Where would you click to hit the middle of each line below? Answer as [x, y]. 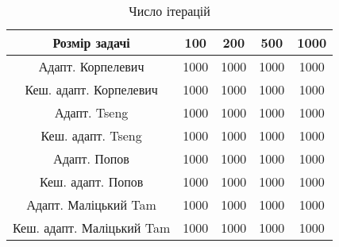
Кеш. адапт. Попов [91, 181]
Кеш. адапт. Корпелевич [91, 89]
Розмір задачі [91, 42]
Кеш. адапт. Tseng [91, 135]
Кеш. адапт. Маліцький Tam [92, 228]
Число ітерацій [169, 11]
